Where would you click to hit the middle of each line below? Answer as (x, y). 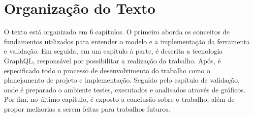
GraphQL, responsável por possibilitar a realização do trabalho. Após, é (112, 60)
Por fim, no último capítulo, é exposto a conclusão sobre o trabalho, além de (119, 99)
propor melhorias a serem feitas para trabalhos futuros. (87, 108)
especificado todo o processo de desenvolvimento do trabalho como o (107, 70)
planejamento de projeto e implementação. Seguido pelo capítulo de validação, (122, 80)
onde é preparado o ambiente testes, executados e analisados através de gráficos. (125, 89)
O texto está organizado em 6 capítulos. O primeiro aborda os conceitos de (117, 32)
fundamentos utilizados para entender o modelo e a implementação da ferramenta (127, 41)
